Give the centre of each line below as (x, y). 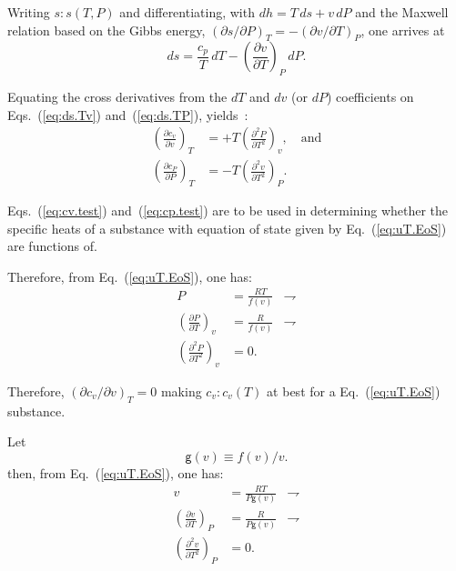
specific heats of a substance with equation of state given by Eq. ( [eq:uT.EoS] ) (227, 228)
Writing (29, 12)
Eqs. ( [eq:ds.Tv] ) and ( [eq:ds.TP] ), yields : (128, 114)
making (181, 391)
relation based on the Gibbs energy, (106, 30)
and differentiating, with (187, 12)
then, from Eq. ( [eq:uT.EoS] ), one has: (116, 472)
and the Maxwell (402, 12)
